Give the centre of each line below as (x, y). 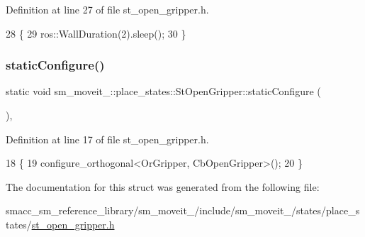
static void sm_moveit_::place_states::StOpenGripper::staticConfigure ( (163, 91)
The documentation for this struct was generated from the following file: (163, 186)
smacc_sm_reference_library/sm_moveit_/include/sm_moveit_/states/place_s (183, 210)
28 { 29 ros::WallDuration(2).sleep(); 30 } (96, 33)
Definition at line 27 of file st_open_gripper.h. (107, 9)
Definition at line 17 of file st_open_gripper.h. (107, 139)
